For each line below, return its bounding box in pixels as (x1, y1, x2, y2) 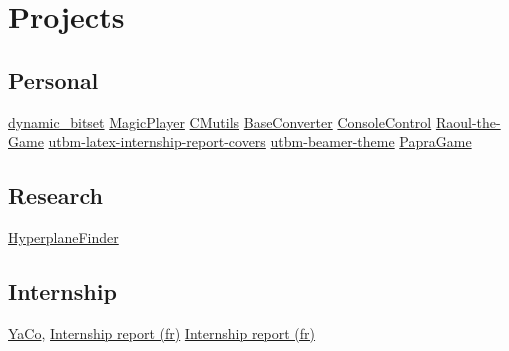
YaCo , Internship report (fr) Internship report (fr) (8, 322, 316, 343)
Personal (8, 64, 99, 95)
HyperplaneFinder (8, 226, 119, 247)
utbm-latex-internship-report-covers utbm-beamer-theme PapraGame (48, 131, 472, 152)
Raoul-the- (435, 111, 501, 132)
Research (8, 180, 103, 211)
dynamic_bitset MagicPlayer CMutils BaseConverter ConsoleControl (8, 111, 432, 132)
